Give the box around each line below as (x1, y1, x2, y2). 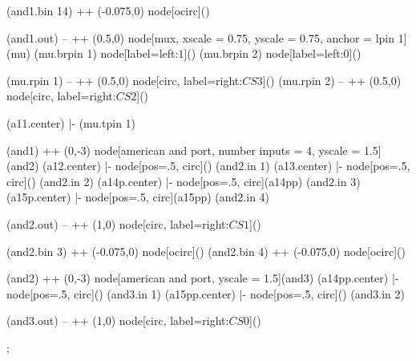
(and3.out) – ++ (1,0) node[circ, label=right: (6, 312, 229, 329)
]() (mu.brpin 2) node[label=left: (184, 45, 344, 62)
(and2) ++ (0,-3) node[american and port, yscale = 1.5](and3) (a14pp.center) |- (6, 270, 399, 286)
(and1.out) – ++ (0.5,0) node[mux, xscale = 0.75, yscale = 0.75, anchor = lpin (6, 29, 394, 46)
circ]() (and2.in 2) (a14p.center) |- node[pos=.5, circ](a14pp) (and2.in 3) (6, 172, 361, 189)
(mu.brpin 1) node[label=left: (34, 45, 179, 62)
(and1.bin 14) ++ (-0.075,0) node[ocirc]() (6, 2, 210, 18)
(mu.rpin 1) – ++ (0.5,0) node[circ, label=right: (6, 71, 243, 88)
